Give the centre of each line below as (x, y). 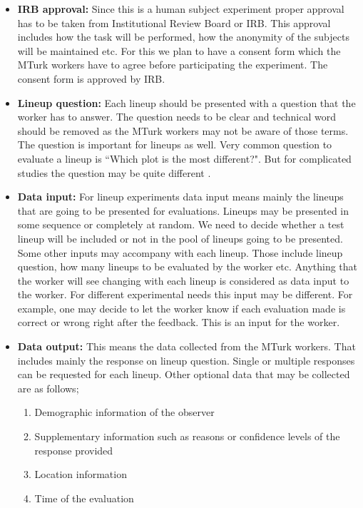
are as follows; (48, 388)
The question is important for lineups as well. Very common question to (175, 144)
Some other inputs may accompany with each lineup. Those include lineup (180, 252)
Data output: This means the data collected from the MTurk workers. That (186, 346)
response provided (74, 450)
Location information (81, 474)
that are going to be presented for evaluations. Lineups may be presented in (183, 210)
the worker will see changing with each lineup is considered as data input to (183, 280)
